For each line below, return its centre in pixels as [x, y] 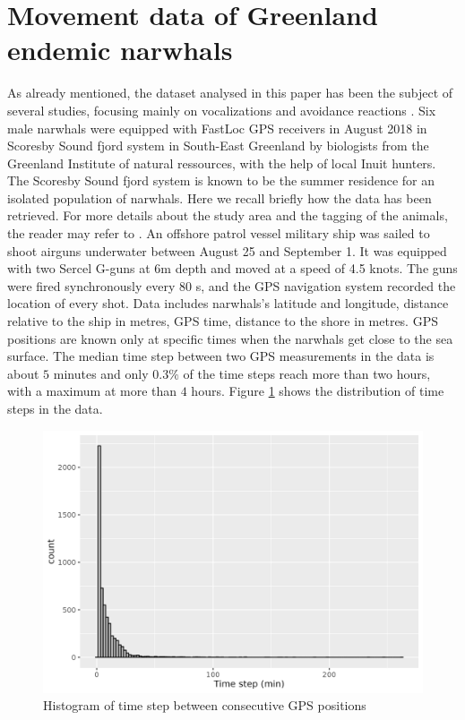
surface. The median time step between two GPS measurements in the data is [221, 356]
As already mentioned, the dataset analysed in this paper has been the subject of [230, 93]
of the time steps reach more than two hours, [307, 373]
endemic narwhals [120, 50]
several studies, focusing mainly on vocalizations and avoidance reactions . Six [222, 110]
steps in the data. [55, 408]
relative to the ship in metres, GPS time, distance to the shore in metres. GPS [223, 321]
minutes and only [101, 373]
